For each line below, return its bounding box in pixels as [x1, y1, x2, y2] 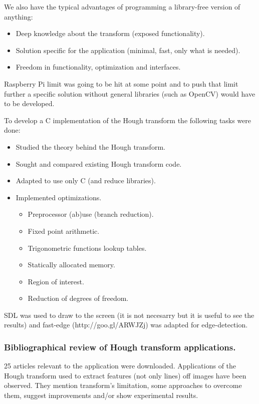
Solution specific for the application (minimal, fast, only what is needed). [16, 45, 240, 55]
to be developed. [4, 98, 55, 109]
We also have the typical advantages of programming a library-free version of [4, 2, 240, 12]
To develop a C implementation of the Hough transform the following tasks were [4, 115, 251, 125]
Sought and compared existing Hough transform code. [16, 158, 182, 169]
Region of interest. [28, 276, 84, 286]
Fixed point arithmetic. [28, 225, 100, 236]
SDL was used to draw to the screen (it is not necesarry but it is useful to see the [4, 309, 254, 320]
